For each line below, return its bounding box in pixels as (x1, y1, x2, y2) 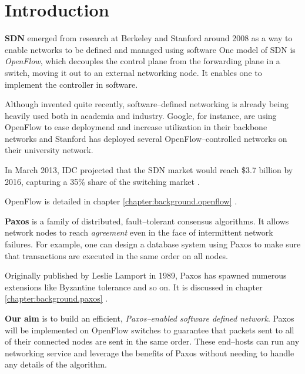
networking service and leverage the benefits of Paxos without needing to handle (5, 346, 294, 359)
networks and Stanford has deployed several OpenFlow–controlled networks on (5, 132, 287, 144)
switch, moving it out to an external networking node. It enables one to (5, 66, 262, 78)
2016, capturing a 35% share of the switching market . (5, 175, 200, 187)
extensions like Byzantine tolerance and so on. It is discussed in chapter (5, 280, 263, 293)
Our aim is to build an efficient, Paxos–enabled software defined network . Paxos (5, 312, 294, 324)
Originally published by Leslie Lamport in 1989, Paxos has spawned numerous (5, 269, 287, 282)
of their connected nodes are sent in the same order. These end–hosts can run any (5, 335, 300, 347)
